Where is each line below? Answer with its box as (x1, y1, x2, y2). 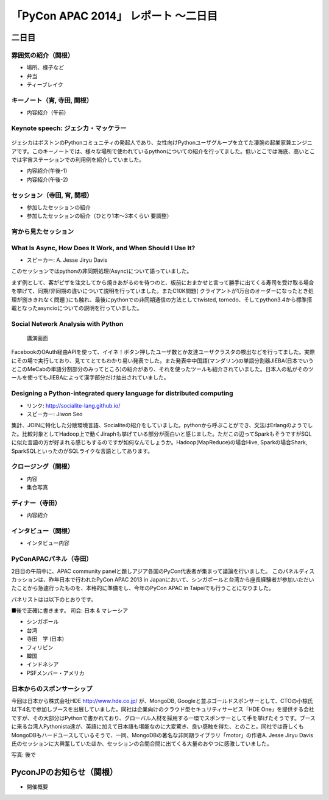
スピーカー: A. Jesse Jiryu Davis (26, 256, 108, 264)
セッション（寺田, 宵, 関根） (11, 191, 93, 200)
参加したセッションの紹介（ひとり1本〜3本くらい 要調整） (26, 212, 172, 220)
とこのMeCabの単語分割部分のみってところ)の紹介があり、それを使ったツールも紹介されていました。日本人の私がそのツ (11, 366, 314, 373)
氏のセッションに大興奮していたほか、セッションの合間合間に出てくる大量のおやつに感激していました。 (11, 740, 272, 747)
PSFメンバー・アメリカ (26, 669, 85, 677)
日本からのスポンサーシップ (11, 684, 93, 693)
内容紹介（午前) (26, 109, 66, 116)
